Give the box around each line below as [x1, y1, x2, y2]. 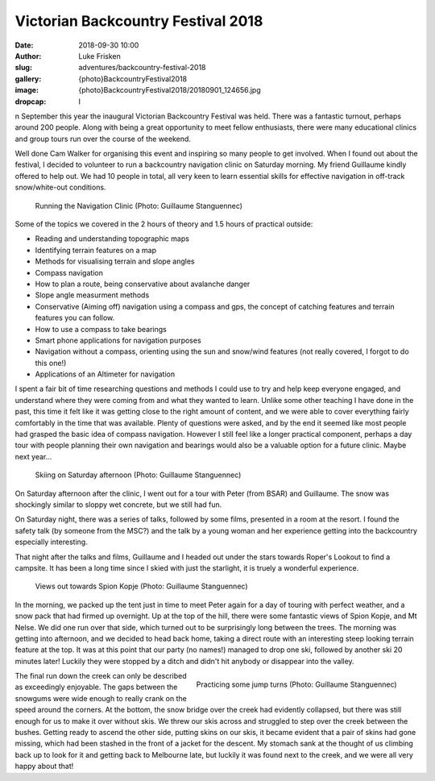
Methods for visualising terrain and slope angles [35, 256, 195, 266]
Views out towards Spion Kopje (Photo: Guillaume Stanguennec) [35, 581, 249, 592]
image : [14, 85, 39, 95]
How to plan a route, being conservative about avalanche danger [35, 279, 251, 289]
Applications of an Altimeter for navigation [35, 369, 176, 379]
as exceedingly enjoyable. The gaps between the [14, 682, 178, 692]
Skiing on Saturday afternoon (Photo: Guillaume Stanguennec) [35, 470, 242, 480]
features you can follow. [35, 313, 115, 322]
